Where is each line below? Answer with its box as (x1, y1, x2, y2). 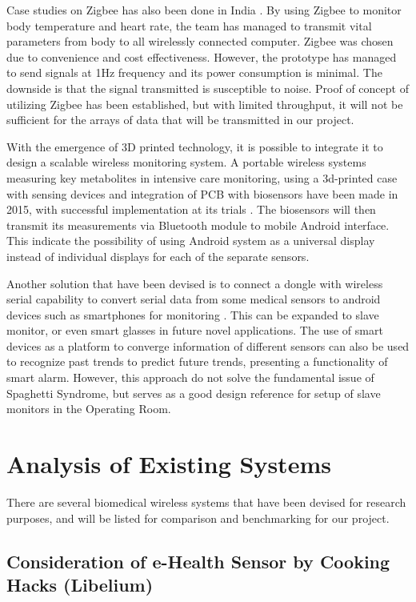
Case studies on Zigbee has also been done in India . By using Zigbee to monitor (6, 2, 402, 18)
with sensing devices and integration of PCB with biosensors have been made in (6, 185, 398, 202)
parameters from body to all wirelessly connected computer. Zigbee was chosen (6, 33, 394, 50)
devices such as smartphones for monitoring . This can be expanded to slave (6, 306, 379, 323)
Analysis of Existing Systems (6, 447, 331, 480)
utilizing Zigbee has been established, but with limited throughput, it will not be (6, 95, 403, 112)
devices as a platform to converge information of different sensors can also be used (6, 337, 410, 354)
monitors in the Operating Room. (6, 400, 171, 417)
